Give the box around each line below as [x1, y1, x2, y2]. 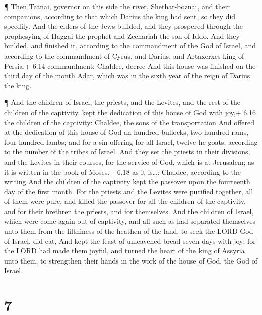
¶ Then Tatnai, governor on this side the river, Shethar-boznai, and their [4, 1, 230, 11]
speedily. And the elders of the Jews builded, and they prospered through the [4, 21, 243, 31]
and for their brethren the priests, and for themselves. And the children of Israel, [4, 205, 254, 216]
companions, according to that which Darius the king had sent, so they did [4, 11, 236, 21]
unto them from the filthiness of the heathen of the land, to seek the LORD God [4, 226, 253, 236]
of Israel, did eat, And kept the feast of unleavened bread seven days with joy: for [4, 235, 256, 246]
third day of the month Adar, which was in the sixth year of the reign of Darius [4, 70, 250, 81]
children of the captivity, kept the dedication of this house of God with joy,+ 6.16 [4, 107, 256, 117]
